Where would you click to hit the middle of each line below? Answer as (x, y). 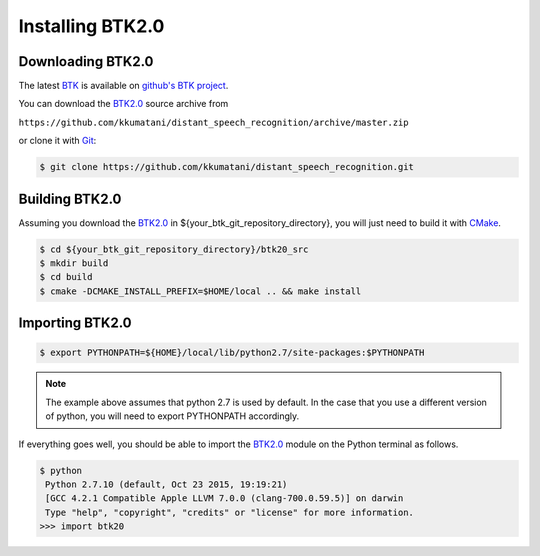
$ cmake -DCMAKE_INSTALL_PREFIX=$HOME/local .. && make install (200, 291)
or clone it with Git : (57, 141)
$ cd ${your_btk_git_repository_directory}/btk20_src (174, 249)
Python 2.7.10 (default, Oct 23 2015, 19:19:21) (166, 484)
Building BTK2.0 (70, 198)
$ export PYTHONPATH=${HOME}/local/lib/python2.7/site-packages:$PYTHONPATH (232, 353)
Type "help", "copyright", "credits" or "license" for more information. (230, 512)
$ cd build (66, 277)
